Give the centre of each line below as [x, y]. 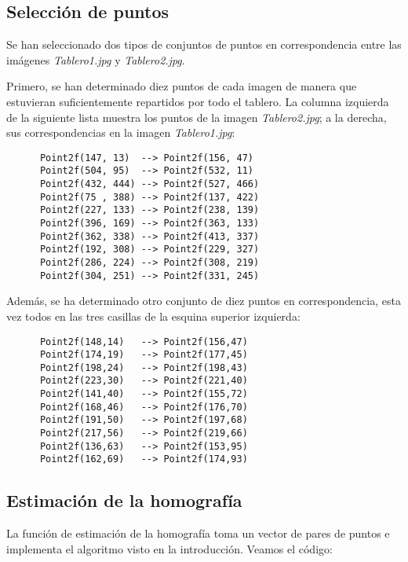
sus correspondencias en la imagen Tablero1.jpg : [121, 132]
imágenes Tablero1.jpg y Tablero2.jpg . [96, 59]
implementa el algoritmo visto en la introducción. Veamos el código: [169, 548]
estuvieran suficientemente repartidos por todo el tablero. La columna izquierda [198, 101]
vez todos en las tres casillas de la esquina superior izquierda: [153, 316]
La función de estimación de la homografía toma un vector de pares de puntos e [198, 533]
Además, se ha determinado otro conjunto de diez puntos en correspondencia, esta [204, 301]
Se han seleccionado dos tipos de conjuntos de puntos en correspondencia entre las [204, 44]
